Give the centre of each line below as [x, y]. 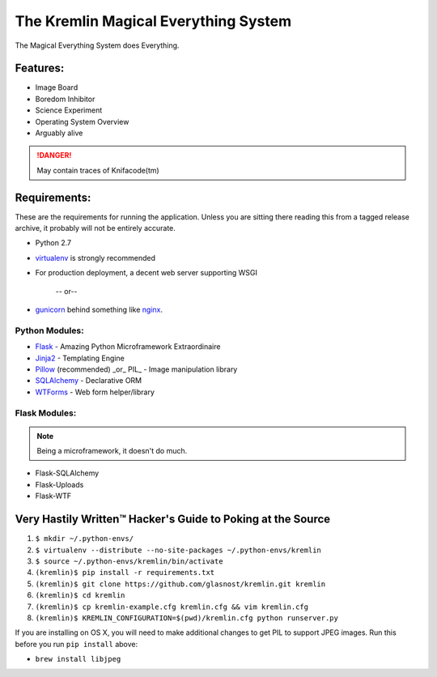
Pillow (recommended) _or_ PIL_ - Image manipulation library [136, 369]
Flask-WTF [53, 496]
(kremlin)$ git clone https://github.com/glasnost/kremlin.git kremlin [180, 584]
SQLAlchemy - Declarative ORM [89, 381]
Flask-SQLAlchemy [67, 473]
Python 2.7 [53, 243]
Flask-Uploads [59, 484]
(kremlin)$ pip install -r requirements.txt [125, 573]
